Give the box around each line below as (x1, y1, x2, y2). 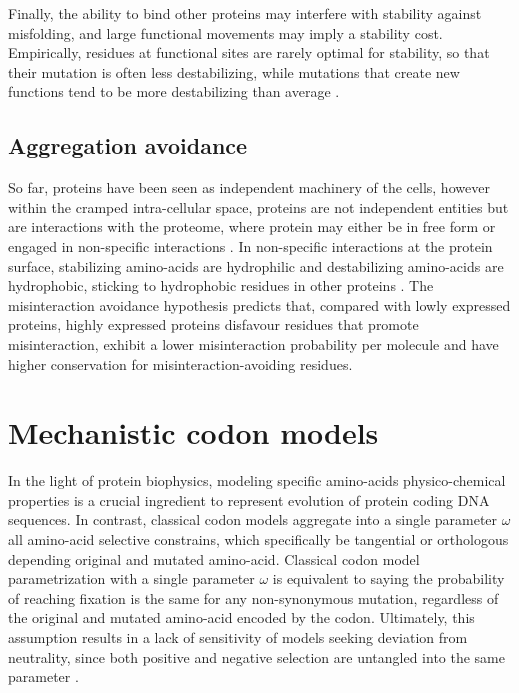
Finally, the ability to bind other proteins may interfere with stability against (8, 3, 482, 23)
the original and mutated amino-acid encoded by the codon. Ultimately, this (8, 607, 475, 628)
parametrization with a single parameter (8, 568, 255, 589)
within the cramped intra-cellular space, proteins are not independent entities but (8, 196, 509, 217)
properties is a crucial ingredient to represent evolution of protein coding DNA (8, 489, 490, 510)
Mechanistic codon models (8, 412, 379, 453)
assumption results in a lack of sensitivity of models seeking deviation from (8, 626, 468, 647)
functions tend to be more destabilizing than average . (8, 81, 340, 102)
